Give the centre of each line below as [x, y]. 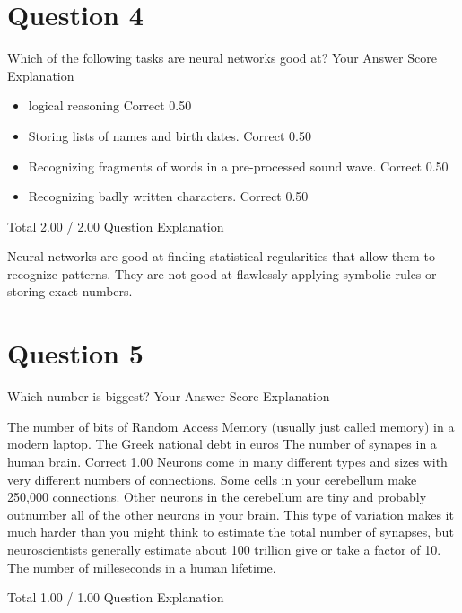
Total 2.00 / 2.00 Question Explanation [116, 226]
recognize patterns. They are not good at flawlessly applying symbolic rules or [222, 273]
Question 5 [75, 353]
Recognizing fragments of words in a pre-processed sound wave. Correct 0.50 [238, 166]
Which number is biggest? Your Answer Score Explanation [169, 396]
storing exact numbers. [70, 291]
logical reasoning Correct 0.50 [110, 105]
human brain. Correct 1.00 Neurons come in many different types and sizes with [227, 461]
